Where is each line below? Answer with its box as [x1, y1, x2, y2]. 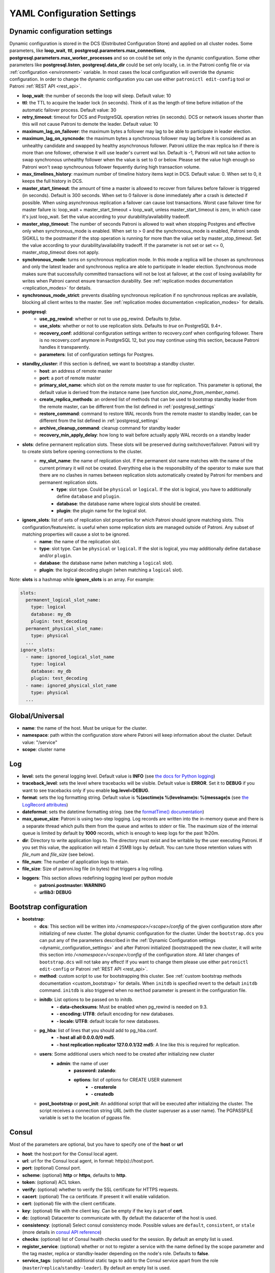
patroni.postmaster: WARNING [39, 882, 106, 888]
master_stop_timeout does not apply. [22, 250, 99, 256]
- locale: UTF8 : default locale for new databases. [57, 1018, 160, 1024]
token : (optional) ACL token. [22, 1179, 81, 1185]
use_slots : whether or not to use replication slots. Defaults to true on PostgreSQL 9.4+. [39, 323, 223, 329]
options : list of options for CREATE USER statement [74, 1077, 182, 1083]
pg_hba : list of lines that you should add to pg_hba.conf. [39, 1028, 158, 1034]
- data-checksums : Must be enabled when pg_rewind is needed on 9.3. [57, 1004, 208, 1010]
